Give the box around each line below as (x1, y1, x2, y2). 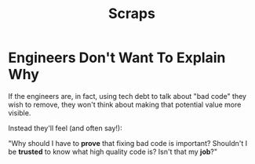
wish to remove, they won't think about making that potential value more (8, 100, 242, 109)
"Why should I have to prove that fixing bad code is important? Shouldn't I (8, 138, 248, 148)
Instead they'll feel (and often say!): (8, 123, 123, 133)
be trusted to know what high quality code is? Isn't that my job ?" (8, 147, 218, 156)
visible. (8, 108, 31, 118)
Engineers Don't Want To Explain (8, 49, 226, 67)
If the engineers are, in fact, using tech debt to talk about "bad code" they (8, 91, 247, 100)
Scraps (108, 5, 155, 23)
